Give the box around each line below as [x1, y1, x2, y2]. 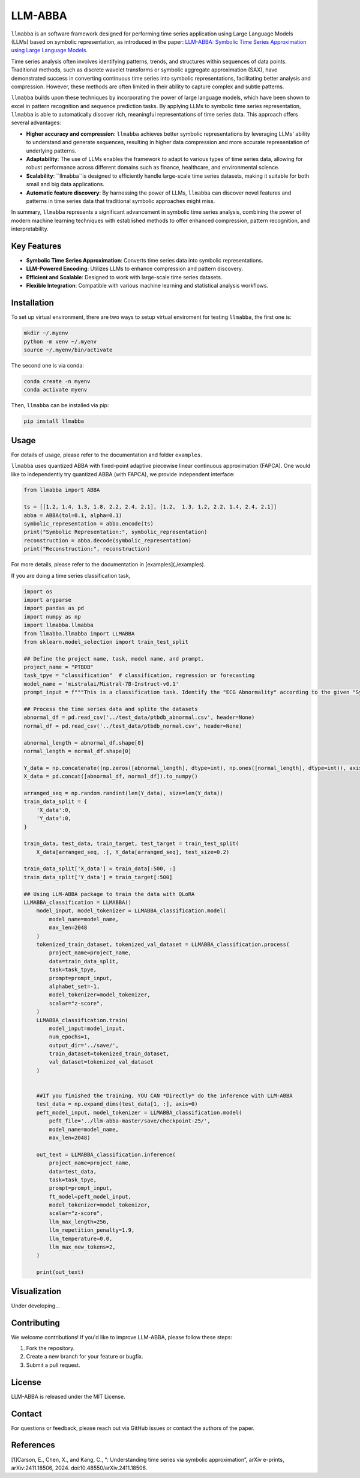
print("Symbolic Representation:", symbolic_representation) [23, 529, 208, 536]
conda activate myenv [23, 386, 88, 393]
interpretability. [11, 225, 49, 232]
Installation [11, 298, 54, 308]
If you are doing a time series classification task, [11, 572, 131, 579]
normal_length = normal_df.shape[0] [23, 748, 132, 754]
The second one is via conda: [11, 362, 84, 369]
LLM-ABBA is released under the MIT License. [11, 1393, 125, 1400]
